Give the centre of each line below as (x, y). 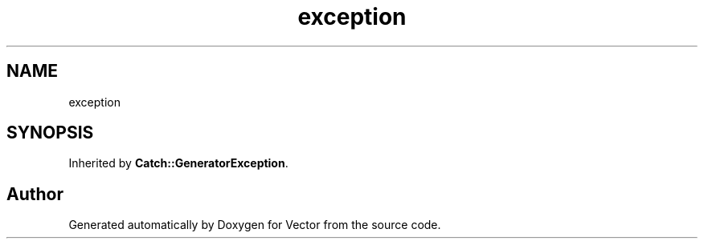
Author (35, 194)
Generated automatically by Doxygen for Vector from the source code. (255, 225)
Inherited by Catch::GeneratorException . (178, 163)
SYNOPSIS (50, 133)
